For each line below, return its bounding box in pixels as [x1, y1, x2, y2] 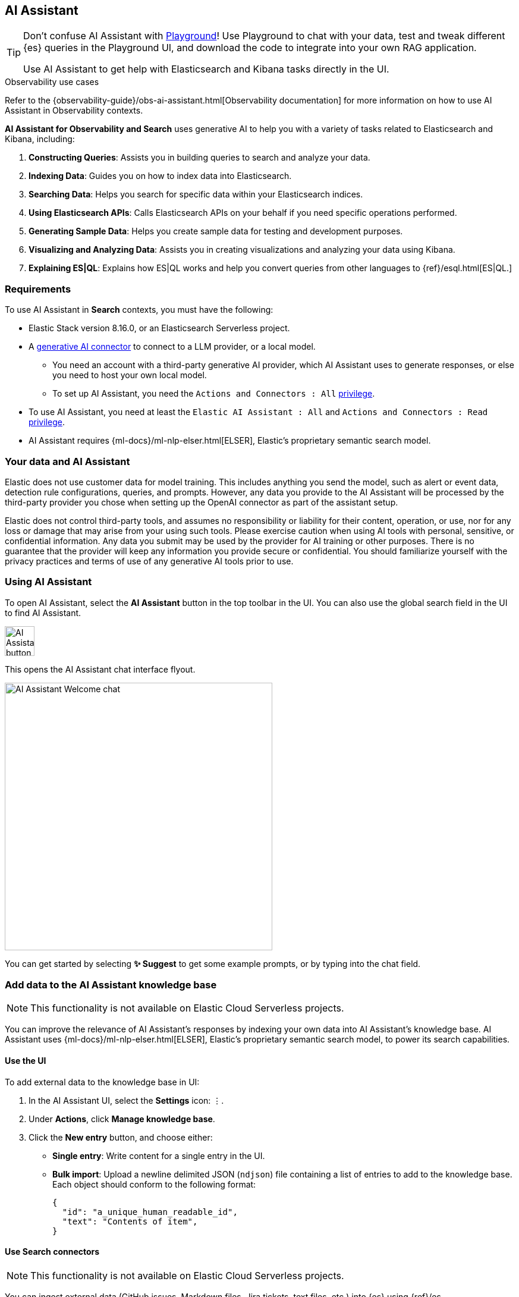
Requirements [5, 282, 71, 295]
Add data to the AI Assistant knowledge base [5, 979, 217, 991]
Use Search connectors [5, 1246, 100, 1257]
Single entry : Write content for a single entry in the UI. [52, 1150, 265, 1161]
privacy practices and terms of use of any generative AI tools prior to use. [5, 555, 294, 566]
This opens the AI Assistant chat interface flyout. [5, 664, 196, 674]
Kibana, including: [5, 134, 75, 145]
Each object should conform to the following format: [52, 1179, 256, 1189]
